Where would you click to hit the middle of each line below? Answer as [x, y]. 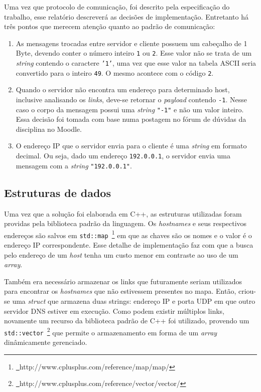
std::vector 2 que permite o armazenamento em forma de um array [111, 331]
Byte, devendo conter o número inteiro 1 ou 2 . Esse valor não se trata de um [134, 53]
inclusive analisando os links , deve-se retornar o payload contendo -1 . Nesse [131, 99]
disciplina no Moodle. [49, 129]
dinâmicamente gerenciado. [46, 342]
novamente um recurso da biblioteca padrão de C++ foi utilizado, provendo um [127, 321]
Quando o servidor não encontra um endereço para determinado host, [123, 89]
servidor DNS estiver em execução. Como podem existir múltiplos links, [114, 311]
